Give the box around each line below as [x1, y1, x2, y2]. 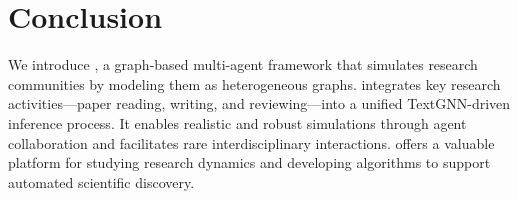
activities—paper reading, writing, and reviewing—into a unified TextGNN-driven [8, 93, 511, 114]
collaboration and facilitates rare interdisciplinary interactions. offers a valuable [8, 132, 495, 153]
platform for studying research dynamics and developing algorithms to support [8, 152, 491, 173]
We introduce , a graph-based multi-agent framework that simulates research [8, 54, 478, 75]
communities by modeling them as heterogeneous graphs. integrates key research [8, 73, 501, 94]
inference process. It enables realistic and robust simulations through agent [8, 112, 467, 133]
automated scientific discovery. [8, 171, 195, 192]
